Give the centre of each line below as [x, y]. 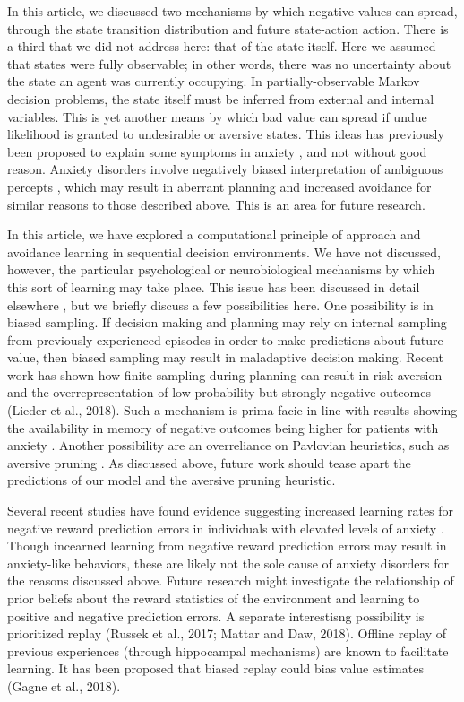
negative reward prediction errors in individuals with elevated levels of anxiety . [226, 528]
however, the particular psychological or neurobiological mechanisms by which [221, 269]
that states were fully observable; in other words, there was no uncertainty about [229, 63]
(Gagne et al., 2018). [64, 685]
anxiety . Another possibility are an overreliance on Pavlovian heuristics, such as [228, 445]
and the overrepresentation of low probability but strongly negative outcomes [219, 392]
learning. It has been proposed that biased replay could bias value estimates [215, 668]
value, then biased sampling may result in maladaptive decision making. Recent [226, 357]
